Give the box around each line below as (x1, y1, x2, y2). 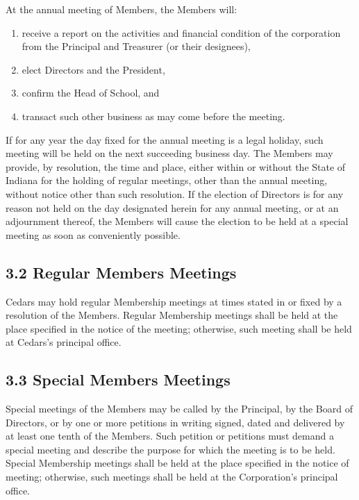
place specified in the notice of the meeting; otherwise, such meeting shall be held (6, 321, 352, 335)
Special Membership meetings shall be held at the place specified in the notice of (6, 456, 349, 470)
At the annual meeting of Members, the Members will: (6, 2, 237, 16)
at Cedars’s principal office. (6, 335, 122, 349)
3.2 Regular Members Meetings (6, 261, 237, 283)
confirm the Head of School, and (22, 85, 160, 100)
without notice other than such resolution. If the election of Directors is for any (6, 186, 344, 201)
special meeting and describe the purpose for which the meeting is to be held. (6, 442, 335, 456)
